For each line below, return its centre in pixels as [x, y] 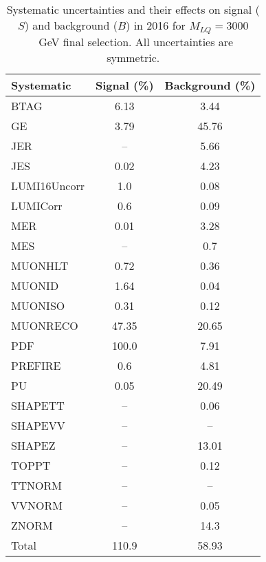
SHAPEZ [33, 445]
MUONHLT [40, 265]
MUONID [35, 285]
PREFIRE [36, 365]
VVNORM [37, 505]
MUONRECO [45, 325]
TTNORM [37, 485]
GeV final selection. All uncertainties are [136, 41]
